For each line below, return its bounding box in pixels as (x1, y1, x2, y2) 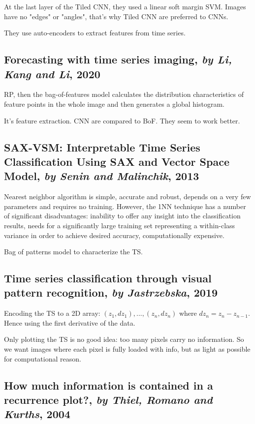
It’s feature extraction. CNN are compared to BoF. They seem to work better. (4, 115, 240, 125)
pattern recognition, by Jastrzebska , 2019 (4, 285, 218, 300)
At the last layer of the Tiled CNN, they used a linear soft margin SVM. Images (4, 1, 246, 11)
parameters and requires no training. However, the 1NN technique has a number (4, 201, 246, 211)
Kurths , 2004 (4, 406, 70, 422)
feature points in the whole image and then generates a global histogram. (4, 98, 224, 109)
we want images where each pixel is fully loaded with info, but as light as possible (4, 344, 251, 354)
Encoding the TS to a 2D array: (4, 308, 100, 318)
